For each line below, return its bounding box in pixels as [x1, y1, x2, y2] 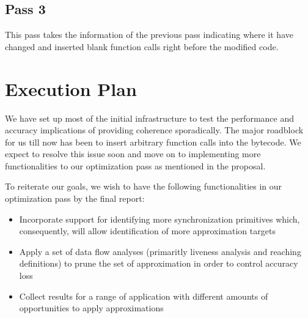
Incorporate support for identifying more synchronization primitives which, [19, 212, 300, 225]
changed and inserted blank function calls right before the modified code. [5, 40, 279, 53]
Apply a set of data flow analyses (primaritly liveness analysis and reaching [19, 245, 301, 257]
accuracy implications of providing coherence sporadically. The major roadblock [5, 124, 304, 136]
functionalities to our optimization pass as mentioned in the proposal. [5, 159, 266, 172]
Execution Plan [5, 76, 137, 101]
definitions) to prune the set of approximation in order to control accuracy [19, 257, 298, 270]
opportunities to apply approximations [19, 301, 164, 314]
